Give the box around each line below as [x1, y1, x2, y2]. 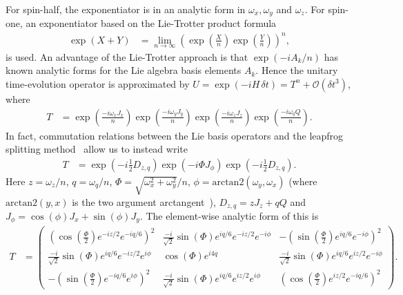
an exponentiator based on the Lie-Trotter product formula [26, 16, 277, 30]
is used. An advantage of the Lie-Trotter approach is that [6, 49, 248, 64]
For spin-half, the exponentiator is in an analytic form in [6, 2, 246, 16]
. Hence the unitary [255, 63, 338, 77]
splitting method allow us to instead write [6, 142, 188, 156]
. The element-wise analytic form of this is [139, 209, 319, 223]
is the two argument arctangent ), [72, 194, 216, 209]
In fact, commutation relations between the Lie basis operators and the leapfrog [6, 128, 344, 142]
